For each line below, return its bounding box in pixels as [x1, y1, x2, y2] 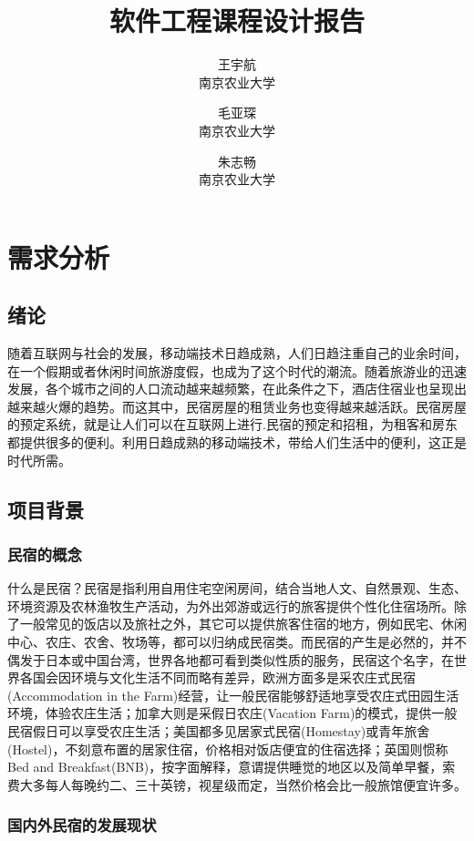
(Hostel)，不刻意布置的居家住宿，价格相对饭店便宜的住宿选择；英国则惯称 [7, 739, 448, 758]
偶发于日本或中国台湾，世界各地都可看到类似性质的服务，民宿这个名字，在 [7, 650, 454, 669]
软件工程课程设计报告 [108, 2, 365, 39]
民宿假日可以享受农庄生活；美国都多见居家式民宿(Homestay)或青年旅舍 [7, 721, 430, 740]
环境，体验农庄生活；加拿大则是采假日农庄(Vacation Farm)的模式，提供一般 [7, 703, 458, 723]
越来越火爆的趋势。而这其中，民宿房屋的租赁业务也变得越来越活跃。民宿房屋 [7, 396, 467, 415]
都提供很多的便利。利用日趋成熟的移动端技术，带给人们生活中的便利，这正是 [7, 433, 467, 452]
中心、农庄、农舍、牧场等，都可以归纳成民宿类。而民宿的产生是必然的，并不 [7, 632, 467, 651]
